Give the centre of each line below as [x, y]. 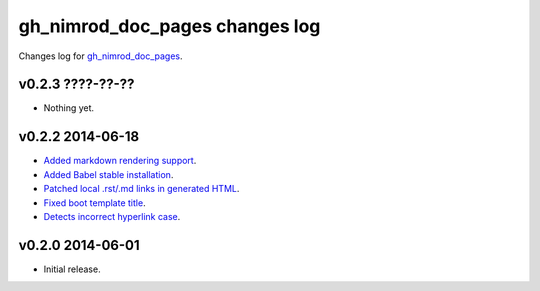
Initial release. [72, 269]
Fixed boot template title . [94, 202]
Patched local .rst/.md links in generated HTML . [141, 189]
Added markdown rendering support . [120, 161]
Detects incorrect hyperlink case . [112, 216]
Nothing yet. [69, 108]
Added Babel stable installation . [108, 174]
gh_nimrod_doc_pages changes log [169, 26]
